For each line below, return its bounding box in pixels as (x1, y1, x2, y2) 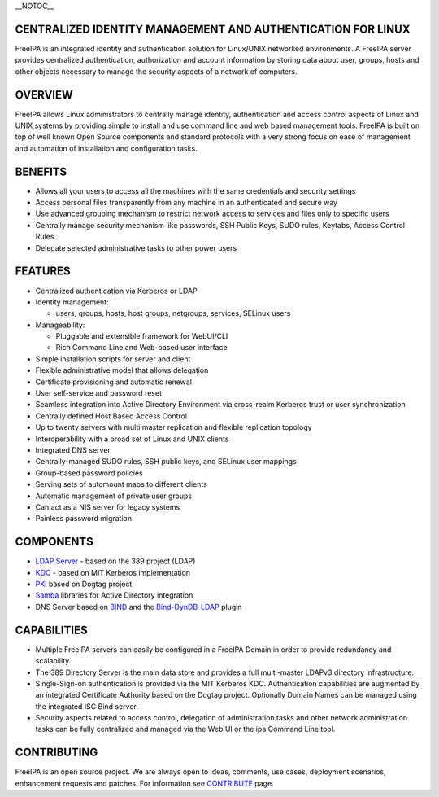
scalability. (35, 656, 72, 666)
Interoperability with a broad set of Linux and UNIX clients (35, 434, 229, 444)
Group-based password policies (35, 468, 143, 478)
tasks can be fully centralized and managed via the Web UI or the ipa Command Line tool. (35, 725, 336, 734)
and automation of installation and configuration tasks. (15, 143, 198, 153)
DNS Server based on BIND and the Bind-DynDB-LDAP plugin (35, 602, 242, 611)
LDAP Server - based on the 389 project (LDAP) (35, 556, 196, 566)
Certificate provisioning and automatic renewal (35, 377, 193, 387)
